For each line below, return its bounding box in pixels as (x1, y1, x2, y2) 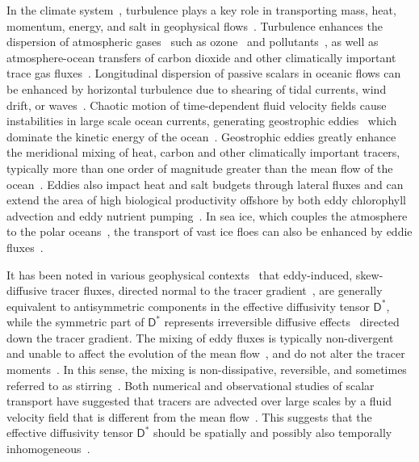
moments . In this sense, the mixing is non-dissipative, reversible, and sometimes (6, 361, 407, 378)
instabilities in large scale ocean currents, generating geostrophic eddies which (6, 112, 397, 129)
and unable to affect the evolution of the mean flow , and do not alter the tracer (6, 345, 405, 362)
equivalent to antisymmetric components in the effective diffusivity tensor (6, 297, 370, 314)
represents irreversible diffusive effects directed (164, 313, 400, 330)
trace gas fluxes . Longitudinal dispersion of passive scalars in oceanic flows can (6, 65, 401, 82)
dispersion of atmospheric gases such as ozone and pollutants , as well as (6, 33, 379, 50)
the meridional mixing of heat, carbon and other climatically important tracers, (6, 144, 400, 161)
